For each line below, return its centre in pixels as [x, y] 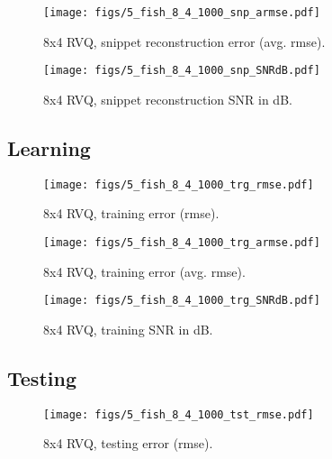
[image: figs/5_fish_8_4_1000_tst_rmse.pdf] [179, 414]
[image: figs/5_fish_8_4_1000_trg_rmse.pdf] [179, 184]
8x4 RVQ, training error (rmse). [131, 213]
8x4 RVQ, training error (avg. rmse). [144, 271]
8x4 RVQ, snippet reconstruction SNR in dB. [168, 99]
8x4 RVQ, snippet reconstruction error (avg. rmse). [184, 41]
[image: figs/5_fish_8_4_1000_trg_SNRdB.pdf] [182, 301]
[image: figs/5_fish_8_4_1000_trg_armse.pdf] [182, 242]
